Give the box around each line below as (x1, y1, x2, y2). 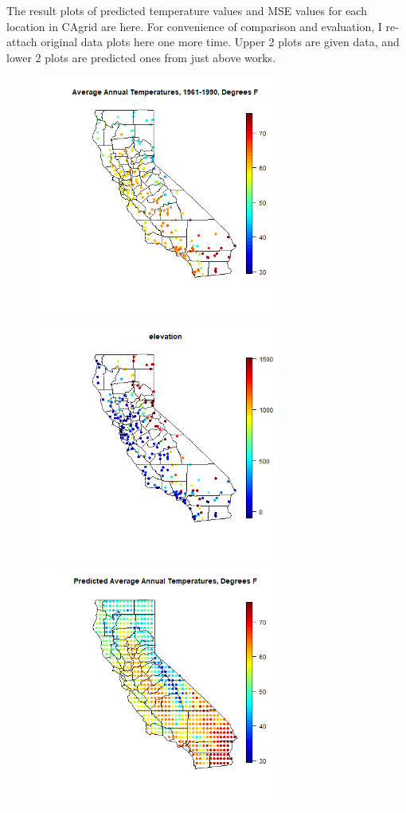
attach (6, 33, 37, 50)
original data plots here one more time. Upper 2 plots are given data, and (41, 33, 400, 50)
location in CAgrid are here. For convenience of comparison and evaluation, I (6, 18, 382, 34)
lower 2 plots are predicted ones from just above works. (6, 49, 276, 65)
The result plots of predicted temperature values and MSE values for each (6, 2, 367, 18)
